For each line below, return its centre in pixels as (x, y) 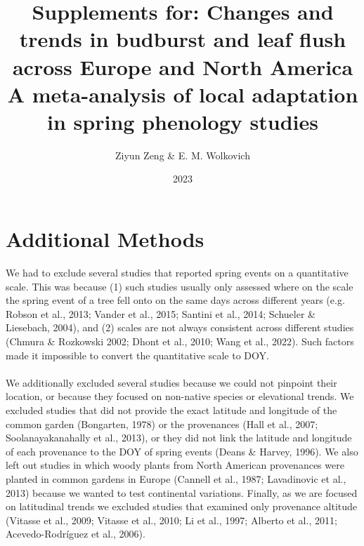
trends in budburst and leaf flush (183, 39)
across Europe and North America (183, 66)
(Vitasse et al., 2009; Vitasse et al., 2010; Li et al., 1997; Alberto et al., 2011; (171, 520)
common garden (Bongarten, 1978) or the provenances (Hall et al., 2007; (162, 424)
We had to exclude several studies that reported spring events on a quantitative (177, 272)
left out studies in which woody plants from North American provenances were (175, 465)
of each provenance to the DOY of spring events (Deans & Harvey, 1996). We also (182, 451)
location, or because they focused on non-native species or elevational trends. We (180, 396)
